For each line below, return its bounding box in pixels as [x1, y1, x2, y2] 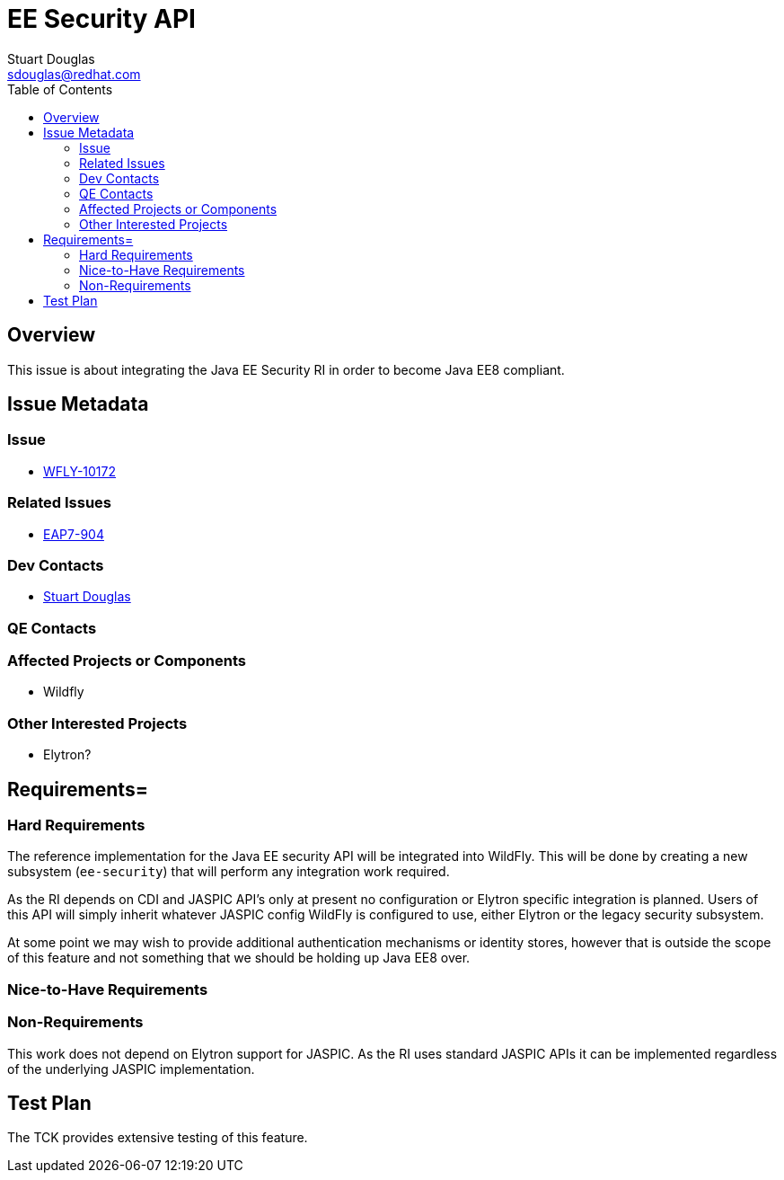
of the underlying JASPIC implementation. [7, 1060, 255, 1077]
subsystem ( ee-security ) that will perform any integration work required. [7, 864, 450, 880]
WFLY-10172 [43, 463, 117, 479]
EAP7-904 [43, 526, 104, 542]
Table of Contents [7, 81, 113, 97]
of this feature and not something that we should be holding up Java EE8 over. [7, 950, 471, 966]
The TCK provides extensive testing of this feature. [7, 1130, 308, 1146]
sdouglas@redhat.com [7, 66, 141, 82]
